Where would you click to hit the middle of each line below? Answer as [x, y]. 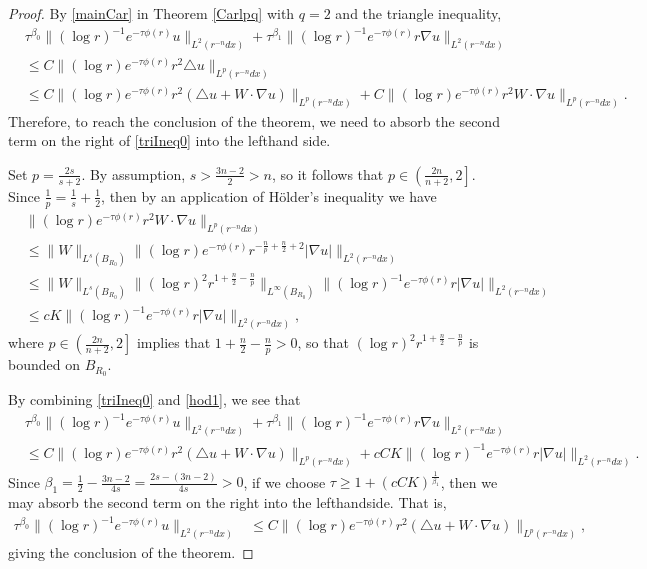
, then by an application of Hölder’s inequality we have [269, 195]
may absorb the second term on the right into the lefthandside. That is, [227, 502]
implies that [173, 342]
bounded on [44, 364]
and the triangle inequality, [418, 13]
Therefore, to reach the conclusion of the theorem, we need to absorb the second [254, 120]
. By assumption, [133, 173]
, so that [323, 342]
